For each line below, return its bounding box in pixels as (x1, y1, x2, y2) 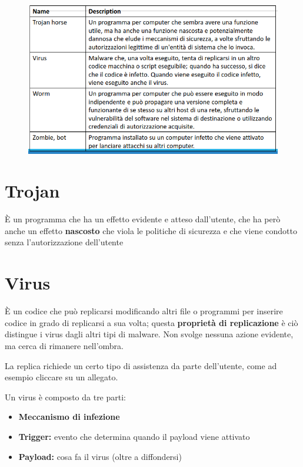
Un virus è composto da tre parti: (5, 390, 126, 403)
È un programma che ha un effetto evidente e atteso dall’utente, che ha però (5, 213, 281, 225)
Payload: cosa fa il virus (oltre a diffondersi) (18, 450, 182, 462)
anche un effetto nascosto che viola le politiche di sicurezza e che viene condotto (5, 224, 297, 236)
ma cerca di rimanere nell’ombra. (5, 339, 124, 351)
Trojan (5, 179, 60, 203)
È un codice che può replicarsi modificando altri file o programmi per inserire (5, 305, 283, 317)
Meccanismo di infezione (18, 410, 120, 423)
